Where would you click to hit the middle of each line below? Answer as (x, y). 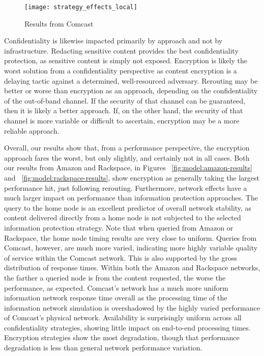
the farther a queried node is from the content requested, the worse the (115, 277)
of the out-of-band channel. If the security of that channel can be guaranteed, (125, 100)
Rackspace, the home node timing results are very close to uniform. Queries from (130, 237)
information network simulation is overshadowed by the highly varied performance (132, 307)
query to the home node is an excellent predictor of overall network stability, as (128, 207)
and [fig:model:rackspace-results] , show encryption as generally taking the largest (132, 177)
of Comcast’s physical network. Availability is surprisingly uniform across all (123, 317)
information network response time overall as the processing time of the (116, 298)
